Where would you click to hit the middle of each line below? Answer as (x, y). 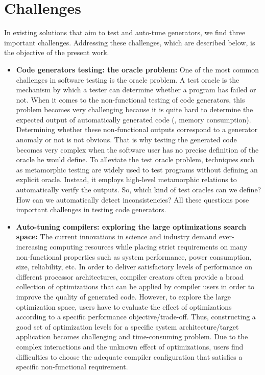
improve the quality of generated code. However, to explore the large (123, 296)
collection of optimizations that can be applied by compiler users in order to (135, 286)
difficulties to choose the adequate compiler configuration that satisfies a (129, 356)
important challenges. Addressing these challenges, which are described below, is (130, 42)
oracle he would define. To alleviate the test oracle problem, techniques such (135, 159)
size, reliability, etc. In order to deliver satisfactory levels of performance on (134, 267)
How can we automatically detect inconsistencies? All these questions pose (132, 199)
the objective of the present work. (57, 52)
